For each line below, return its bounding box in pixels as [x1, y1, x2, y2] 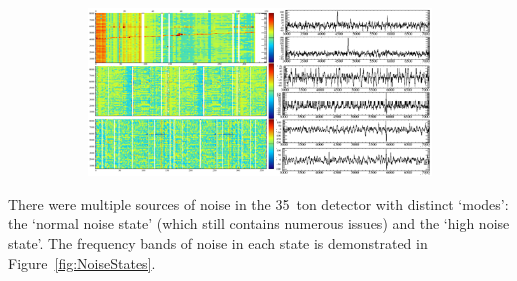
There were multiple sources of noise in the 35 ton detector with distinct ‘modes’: [8, 193, 509, 214]
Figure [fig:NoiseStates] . [8, 252, 156, 273]
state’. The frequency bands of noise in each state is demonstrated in [8, 232, 428, 253]
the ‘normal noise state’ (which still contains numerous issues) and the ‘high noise [8, 213, 510, 234]
